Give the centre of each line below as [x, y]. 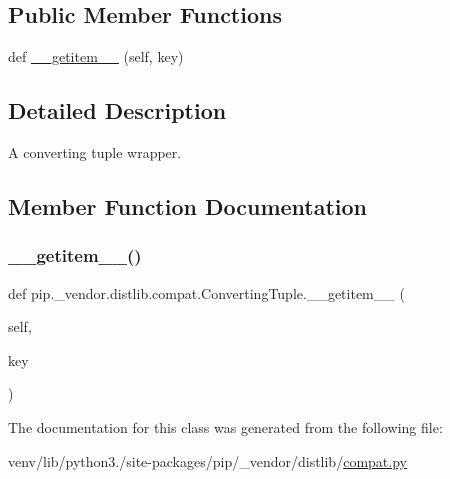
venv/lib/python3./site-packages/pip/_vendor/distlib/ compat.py [207, 460]
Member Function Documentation [188, 205]
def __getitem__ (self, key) [96, 56]
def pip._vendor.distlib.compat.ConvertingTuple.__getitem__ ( [206, 292]
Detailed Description [117, 110]
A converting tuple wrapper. [95, 152]
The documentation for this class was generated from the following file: [225, 426]
